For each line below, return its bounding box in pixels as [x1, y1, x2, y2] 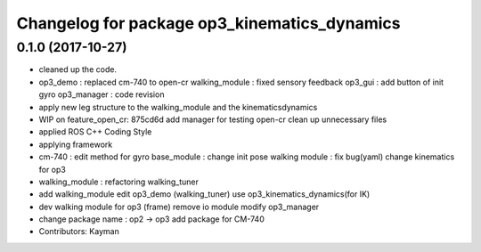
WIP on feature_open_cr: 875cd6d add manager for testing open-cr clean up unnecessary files [38, 114, 387, 125]
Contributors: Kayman [38, 226, 119, 237]
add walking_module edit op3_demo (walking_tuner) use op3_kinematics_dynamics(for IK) [38, 189, 371, 199]
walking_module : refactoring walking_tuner [38, 176, 200, 187]
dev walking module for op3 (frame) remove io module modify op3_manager [38, 201, 320, 212]
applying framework [38, 139, 113, 150]
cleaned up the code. [38, 64, 118, 75]
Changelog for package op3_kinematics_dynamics [16, 13, 401, 33]
